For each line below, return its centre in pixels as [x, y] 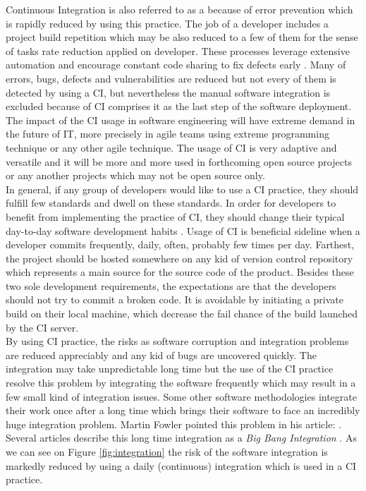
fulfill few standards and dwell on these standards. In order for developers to [171, 203]
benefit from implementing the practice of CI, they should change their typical [175, 216]
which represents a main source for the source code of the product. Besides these [180, 272]
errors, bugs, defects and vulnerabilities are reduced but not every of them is [171, 78]
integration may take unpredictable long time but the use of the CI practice [170, 369]
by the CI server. [42, 327]
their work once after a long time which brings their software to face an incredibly [183, 410]
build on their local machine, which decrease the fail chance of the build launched [182, 314]
